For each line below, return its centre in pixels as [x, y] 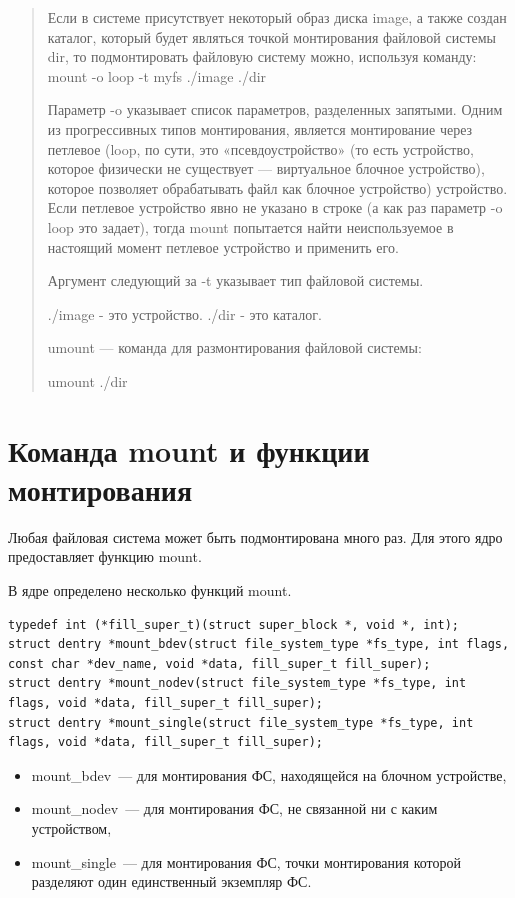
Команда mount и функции [189, 449]
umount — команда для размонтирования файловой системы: [234, 347]
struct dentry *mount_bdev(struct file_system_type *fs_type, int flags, [259, 644]
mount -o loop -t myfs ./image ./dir [157, 75]
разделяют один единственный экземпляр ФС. [171, 881]
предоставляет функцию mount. [105, 556]
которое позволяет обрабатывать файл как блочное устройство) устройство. [277, 187]
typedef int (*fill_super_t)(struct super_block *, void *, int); [234, 624]
